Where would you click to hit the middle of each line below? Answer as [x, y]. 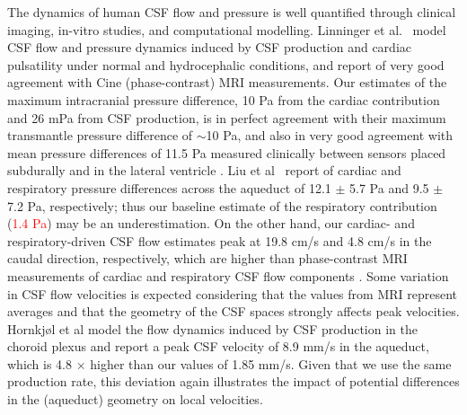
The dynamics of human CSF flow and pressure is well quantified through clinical [232, 12]
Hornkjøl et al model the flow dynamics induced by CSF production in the [212, 328]
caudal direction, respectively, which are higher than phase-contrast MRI [207, 258]
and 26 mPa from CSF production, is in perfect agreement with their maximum [227, 117]
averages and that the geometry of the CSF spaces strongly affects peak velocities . [233, 311]
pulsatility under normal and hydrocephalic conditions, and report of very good [226, 64]
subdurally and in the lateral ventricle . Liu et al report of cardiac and [204, 170]
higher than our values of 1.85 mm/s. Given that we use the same [271, 363]
